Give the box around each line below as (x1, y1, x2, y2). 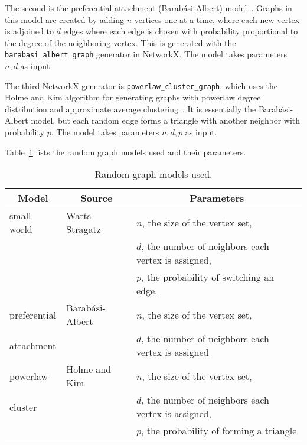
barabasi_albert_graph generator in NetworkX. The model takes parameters (5, 48, 288, 60)
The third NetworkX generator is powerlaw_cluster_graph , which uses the (5, 79, 277, 92)
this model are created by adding (5, 13, 124, 25)
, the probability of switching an (141, 270, 275, 284)
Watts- (66, 209, 94, 223)
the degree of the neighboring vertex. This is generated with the (5, 36, 236, 48)
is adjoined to (5, 25, 54, 37)
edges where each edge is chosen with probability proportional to (63, 25, 298, 37)
